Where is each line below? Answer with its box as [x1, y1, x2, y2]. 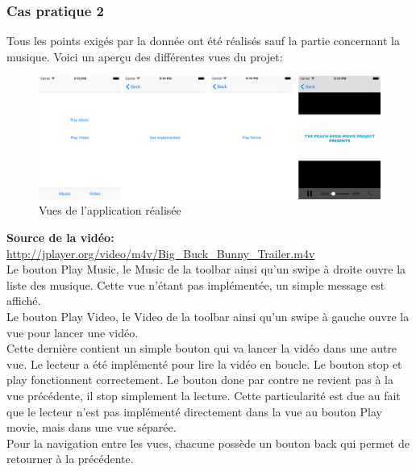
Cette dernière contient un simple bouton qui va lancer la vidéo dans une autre [6, 340, 397, 357]
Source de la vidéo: [6, 228, 114, 245]
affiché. [6, 292, 41, 309]
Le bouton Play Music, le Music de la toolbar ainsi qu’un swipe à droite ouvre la [6, 261, 406, 278]
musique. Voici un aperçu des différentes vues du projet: [6, 48, 283, 65]
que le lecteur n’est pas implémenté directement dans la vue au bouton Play [6, 403, 382, 420]
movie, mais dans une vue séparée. [6, 419, 177, 436]
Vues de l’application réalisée [39, 202, 181, 219]
